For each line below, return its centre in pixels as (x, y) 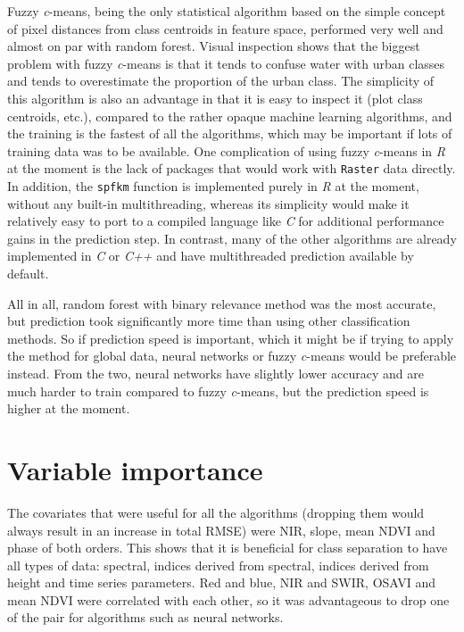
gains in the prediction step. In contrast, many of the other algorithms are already (232, 238)
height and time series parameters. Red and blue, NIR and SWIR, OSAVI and (222, 582)
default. (28, 274)
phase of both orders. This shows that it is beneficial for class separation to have (228, 548)
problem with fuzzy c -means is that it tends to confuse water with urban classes (226, 63)
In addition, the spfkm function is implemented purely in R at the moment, (213, 186)
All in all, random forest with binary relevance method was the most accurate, (222, 303)
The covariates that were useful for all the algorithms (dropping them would (216, 512)
